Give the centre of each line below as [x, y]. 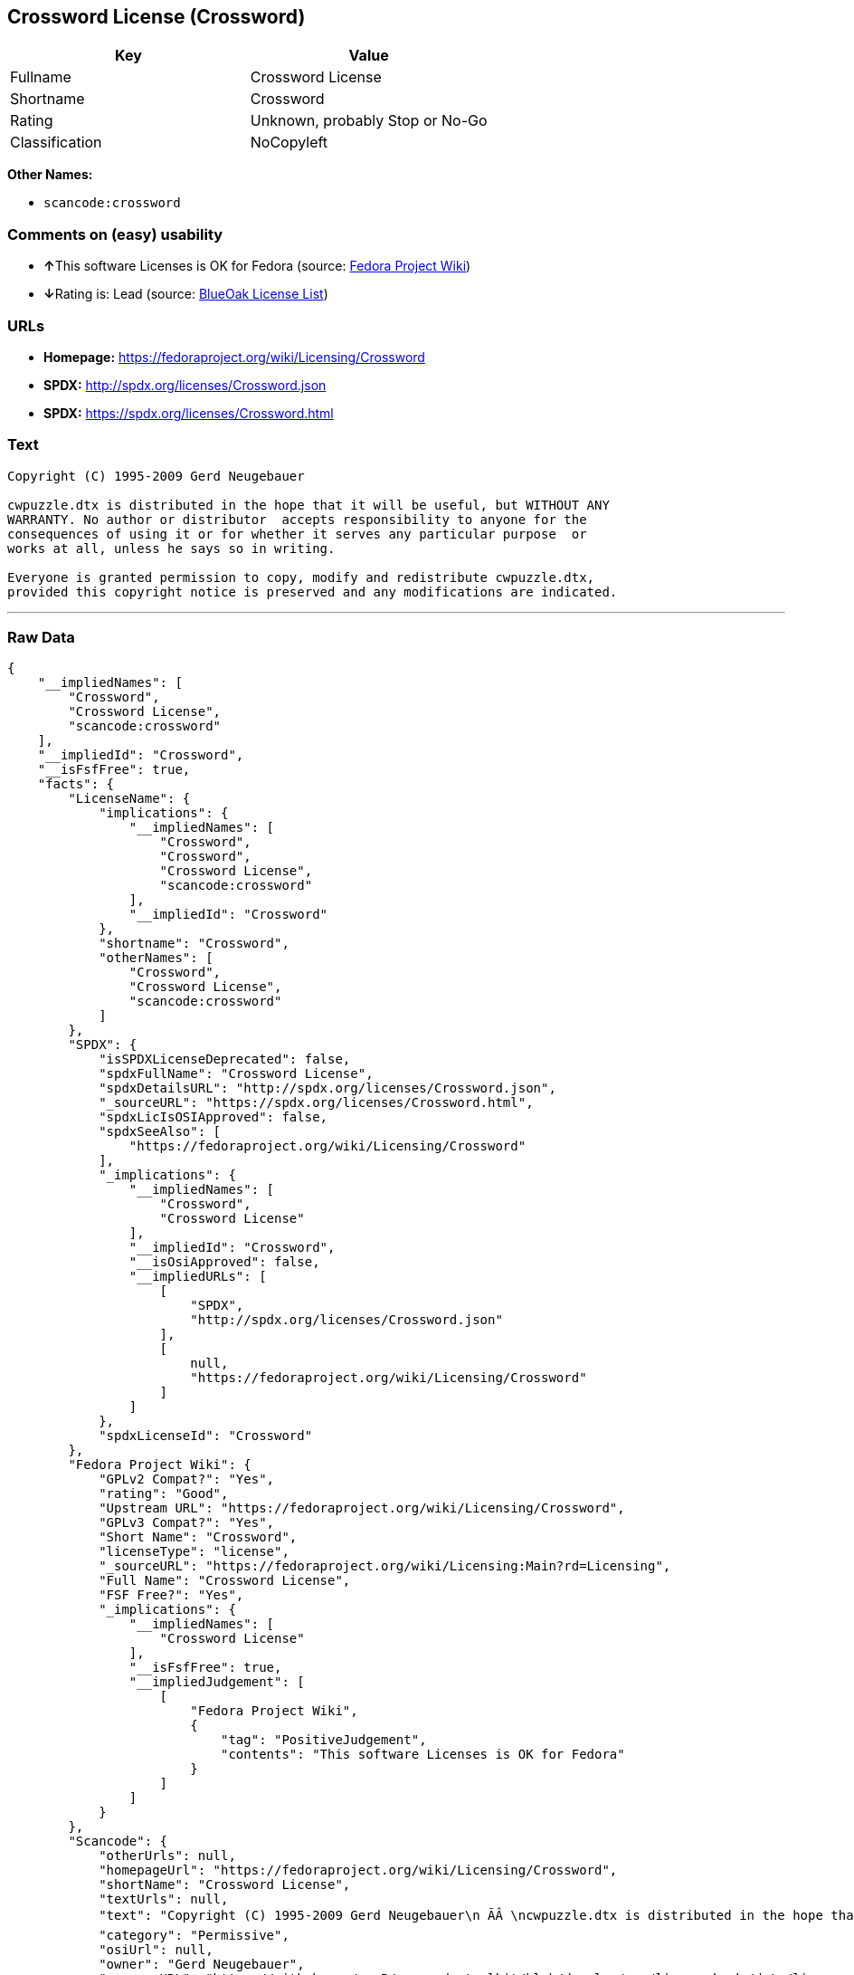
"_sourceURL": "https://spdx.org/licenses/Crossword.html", [316, 1103]
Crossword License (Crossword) [157, 17]
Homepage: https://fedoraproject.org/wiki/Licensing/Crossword [234, 357]
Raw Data [41, 638]
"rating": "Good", [164, 1494]
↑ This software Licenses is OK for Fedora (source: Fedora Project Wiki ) [257, 266]
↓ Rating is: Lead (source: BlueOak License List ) [186, 294]
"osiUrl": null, [156, 1950]
